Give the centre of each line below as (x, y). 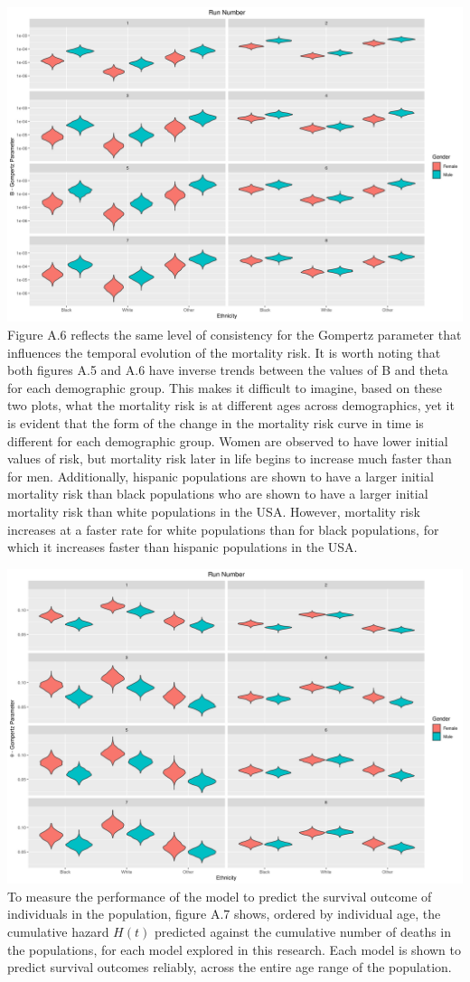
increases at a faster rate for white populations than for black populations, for (223, 529)
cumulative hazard (58, 932)
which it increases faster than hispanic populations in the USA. (183, 547)
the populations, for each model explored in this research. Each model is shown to (235, 949)
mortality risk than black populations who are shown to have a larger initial (218, 494)
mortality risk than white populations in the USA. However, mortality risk (214, 511)
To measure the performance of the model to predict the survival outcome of (220, 896)
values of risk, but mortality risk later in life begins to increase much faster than (230, 458)
